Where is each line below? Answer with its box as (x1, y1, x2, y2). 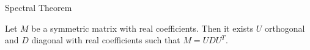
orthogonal (265, 21, 305, 34)
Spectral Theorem (5, 1, 72, 13)
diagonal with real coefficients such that (31, 34, 180, 46)
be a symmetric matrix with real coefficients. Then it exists (31, 21, 254, 34)
